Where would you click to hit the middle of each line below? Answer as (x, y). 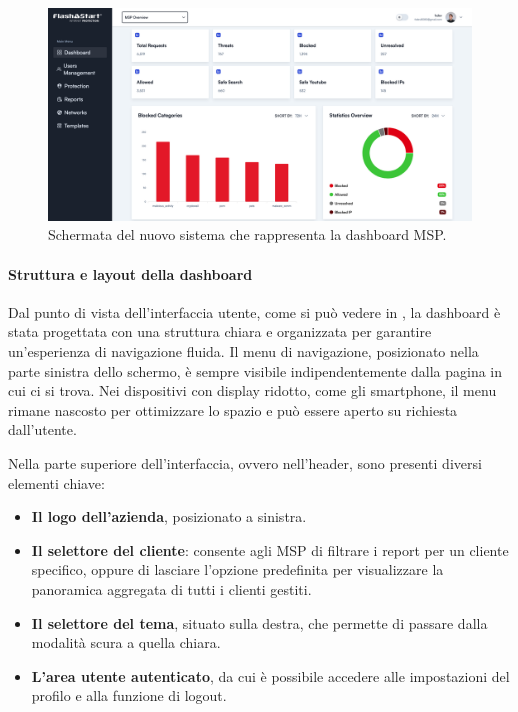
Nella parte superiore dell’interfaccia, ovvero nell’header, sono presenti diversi (245, 462)
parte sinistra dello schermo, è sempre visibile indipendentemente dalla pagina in (255, 370)
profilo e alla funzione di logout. (129, 695)
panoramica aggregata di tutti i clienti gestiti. (171, 588)
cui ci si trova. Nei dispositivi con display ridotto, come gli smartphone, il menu (252, 390)
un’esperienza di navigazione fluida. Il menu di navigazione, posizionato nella (243, 351)
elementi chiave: (56, 482)
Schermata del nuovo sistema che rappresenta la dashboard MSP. (247, 234)
